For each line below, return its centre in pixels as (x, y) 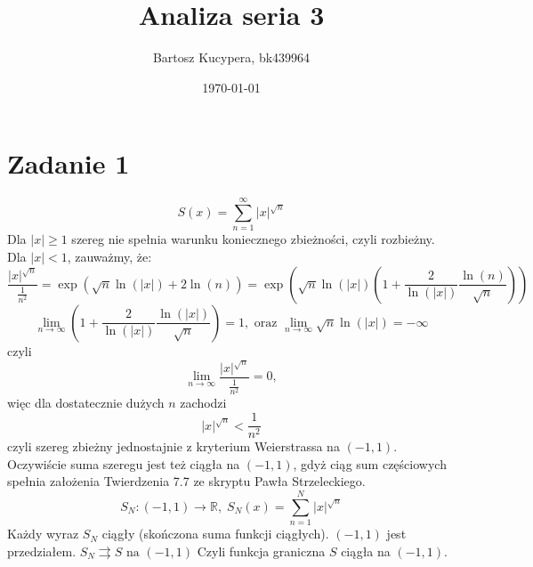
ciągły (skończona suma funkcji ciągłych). (215, 534)
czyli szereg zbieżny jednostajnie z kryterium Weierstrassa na (174, 446)
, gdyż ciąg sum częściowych (370, 463)
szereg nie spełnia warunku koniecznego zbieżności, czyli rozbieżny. (253, 239)
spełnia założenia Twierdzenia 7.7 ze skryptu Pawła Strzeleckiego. (186, 481)
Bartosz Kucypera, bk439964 (231, 57)
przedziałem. (42, 551)
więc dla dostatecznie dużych (86, 403)
